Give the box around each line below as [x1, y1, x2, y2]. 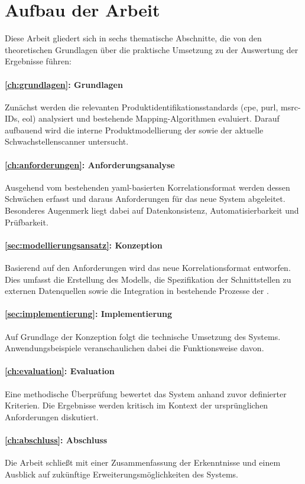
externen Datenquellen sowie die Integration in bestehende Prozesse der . [5, 284, 269, 297]
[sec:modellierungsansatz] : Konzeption [5, 238, 163, 251]
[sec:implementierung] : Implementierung [5, 308, 173, 320]
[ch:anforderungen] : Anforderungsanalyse [5, 158, 175, 171]
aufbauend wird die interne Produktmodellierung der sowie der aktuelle [5, 123, 264, 136]
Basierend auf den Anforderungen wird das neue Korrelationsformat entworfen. [5, 261, 291, 274]
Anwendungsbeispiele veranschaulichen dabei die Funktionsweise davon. [5, 342, 264, 354]
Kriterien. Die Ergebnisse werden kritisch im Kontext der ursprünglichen [5, 399, 268, 411]
